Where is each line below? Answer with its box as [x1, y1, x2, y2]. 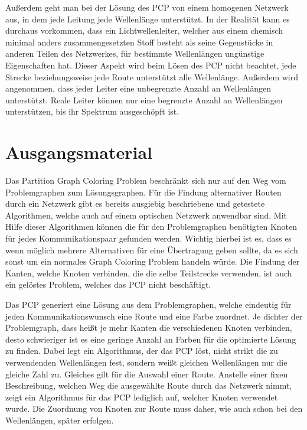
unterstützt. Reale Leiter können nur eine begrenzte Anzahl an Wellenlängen [5, 93, 283, 106]
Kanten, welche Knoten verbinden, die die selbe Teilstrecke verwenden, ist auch [5, 266, 292, 279]
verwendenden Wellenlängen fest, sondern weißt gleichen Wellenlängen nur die [5, 356, 288, 368]
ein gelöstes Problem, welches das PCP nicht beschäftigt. [5, 278, 211, 291]
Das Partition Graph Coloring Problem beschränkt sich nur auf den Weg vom [5, 174, 286, 187]
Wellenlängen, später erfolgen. [5, 413, 114, 426]
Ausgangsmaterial [5, 140, 153, 164]
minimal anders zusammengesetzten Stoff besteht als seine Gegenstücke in [5, 35, 273, 48]
